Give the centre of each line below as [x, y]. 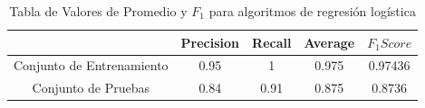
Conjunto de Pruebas [91, 88]
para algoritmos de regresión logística [312, 11]
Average [329, 42]
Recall [272, 42]
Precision [210, 42]
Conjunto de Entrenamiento [91, 65]
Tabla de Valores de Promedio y [98, 11]
